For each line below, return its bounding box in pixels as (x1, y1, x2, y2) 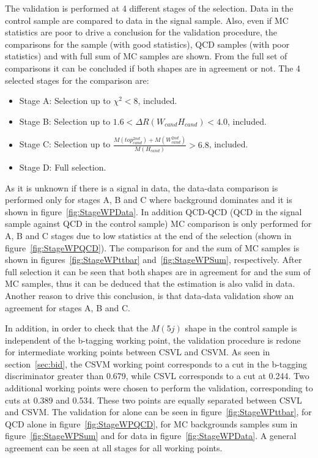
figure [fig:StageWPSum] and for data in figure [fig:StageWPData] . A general (5, 429, 297, 442)
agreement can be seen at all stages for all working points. (5, 441, 223, 454)
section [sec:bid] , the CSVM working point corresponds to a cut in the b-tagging (5, 357, 307, 370)
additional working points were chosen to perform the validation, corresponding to (5, 382, 313, 394)
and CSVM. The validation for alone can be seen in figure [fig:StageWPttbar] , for (5, 405, 312, 418)
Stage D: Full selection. (19, 160, 106, 173)
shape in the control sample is (185, 322, 297, 334)
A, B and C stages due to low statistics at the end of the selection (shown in (5, 229, 292, 242)
